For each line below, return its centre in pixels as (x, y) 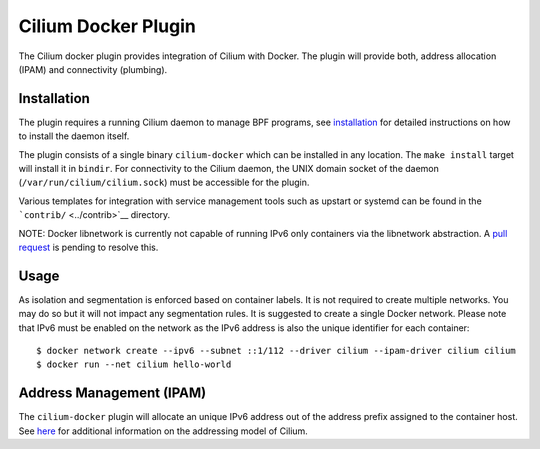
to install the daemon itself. (74, 136)
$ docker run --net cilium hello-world (134, 364)
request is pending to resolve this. (88, 247)
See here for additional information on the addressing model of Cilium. (163, 431)
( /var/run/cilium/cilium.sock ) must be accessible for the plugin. (164, 182)
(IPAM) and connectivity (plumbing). (93, 69)
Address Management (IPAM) (112, 393)
